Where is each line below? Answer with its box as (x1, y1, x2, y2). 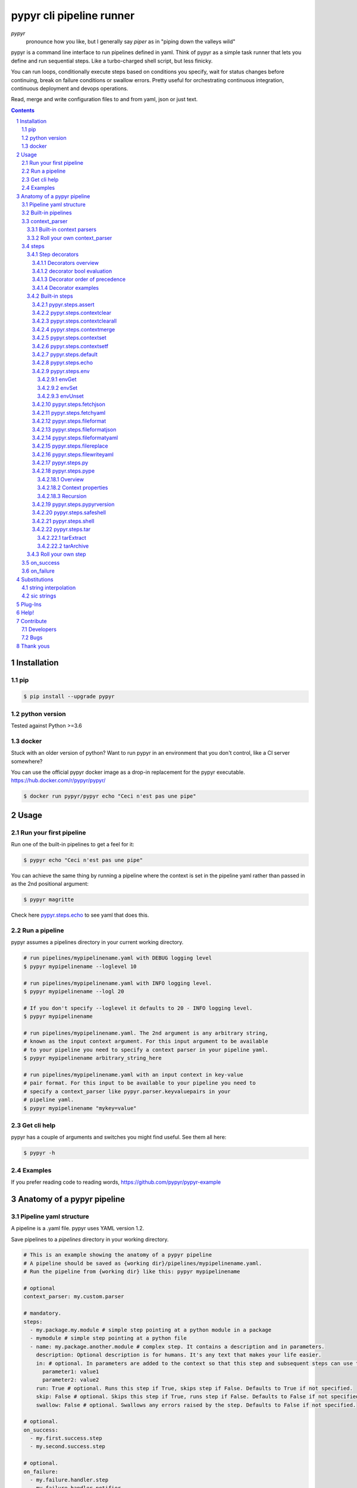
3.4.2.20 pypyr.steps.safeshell (32, 509, 107, 516)
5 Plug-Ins (16, 601, 42, 608)
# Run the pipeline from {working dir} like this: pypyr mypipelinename (23, 1268, 240, 1275)
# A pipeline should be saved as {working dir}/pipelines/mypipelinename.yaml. (23, 1259, 262, 1267)
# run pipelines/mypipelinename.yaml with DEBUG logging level (23, 955, 212, 961)
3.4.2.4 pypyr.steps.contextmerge (32, 326, 115, 333)
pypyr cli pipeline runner (11, 9, 135, 22)
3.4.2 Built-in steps (27, 292, 74, 300)
